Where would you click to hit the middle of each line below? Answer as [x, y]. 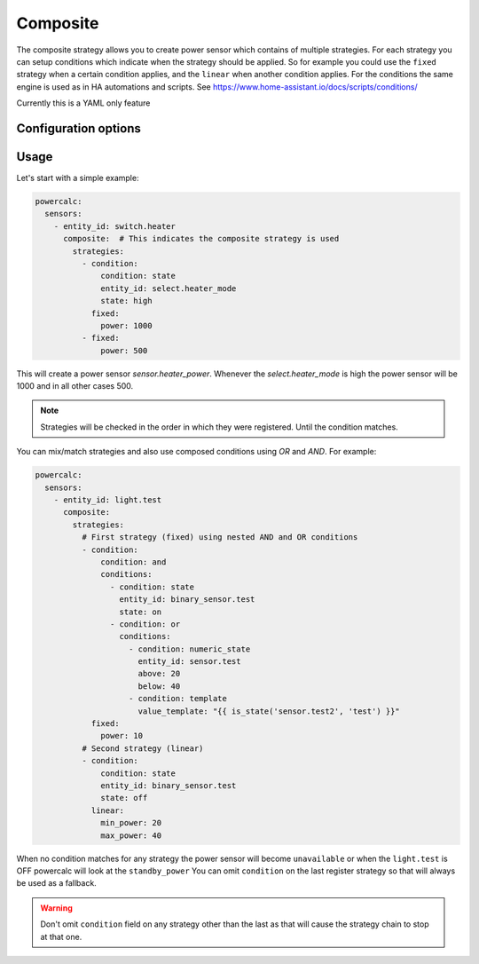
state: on [141, 612]
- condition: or [145, 624]
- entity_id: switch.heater [115, 226]
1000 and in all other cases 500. [75, 386]
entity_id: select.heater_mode [169, 288]
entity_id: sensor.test [189, 662]
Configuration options [79, 128]
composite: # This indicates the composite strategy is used [201, 239]
